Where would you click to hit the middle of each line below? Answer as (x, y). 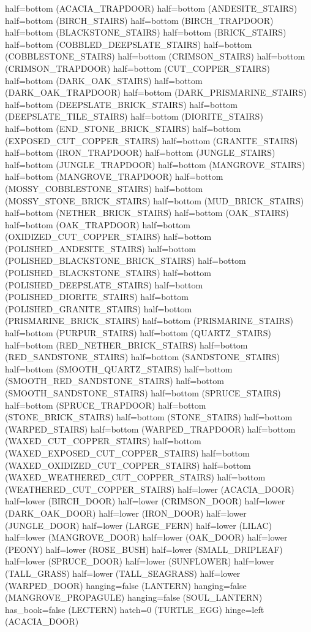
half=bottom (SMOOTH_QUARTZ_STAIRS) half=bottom (119, 368)
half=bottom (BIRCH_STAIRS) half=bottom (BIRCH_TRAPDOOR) (139, 20)
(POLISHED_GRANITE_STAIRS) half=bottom (99, 308)
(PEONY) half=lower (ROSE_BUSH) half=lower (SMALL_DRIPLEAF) (144, 549)
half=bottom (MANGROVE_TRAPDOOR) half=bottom (114, 176)
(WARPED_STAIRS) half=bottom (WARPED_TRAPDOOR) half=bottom (150, 429)
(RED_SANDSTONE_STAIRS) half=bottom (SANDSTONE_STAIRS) (143, 357)
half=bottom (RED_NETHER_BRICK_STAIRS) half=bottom (126, 345)
